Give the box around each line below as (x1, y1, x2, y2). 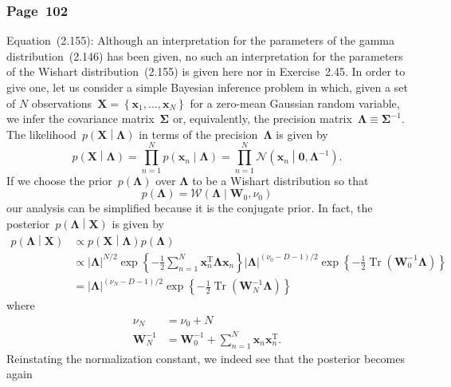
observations (31, 94, 92, 111)
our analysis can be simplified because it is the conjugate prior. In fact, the (6, 199, 373, 216)
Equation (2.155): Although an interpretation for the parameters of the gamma (6, 32, 395, 49)
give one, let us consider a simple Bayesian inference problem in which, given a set (6, 79, 408, 95)
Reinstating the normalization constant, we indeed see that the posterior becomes (6, 349, 405, 366)
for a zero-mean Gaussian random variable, (190, 94, 400, 111)
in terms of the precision (139, 125, 258, 142)
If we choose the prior (6, 172, 112, 188)
